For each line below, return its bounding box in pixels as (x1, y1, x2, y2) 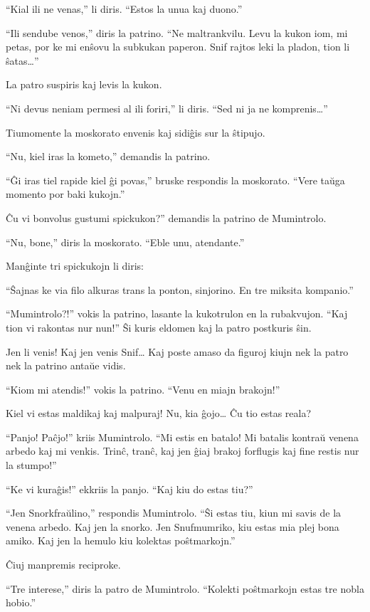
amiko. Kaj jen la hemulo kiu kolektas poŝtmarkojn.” (6, 533, 236, 548)
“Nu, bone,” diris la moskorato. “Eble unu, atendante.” (6, 234, 245, 249)
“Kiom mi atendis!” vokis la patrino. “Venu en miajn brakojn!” (6, 381, 280, 396)
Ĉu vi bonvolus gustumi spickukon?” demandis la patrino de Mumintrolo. (6, 210, 327, 225)
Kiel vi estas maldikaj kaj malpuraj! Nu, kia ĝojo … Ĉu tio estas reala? (6, 406, 312, 421)
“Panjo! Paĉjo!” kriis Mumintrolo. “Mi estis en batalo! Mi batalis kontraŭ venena (6, 429, 359, 444)
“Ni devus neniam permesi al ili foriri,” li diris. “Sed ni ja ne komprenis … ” (6, 100, 328, 115)
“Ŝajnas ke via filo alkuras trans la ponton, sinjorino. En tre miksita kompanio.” (6, 282, 354, 297)
